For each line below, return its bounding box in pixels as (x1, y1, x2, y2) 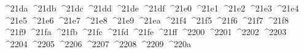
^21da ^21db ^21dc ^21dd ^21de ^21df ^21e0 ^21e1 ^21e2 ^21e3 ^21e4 (3, 2, 299, 14)
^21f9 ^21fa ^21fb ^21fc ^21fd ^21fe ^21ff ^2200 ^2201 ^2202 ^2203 (3, 25, 287, 38)
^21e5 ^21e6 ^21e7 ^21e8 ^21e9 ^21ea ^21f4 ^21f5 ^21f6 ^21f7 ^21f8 (3, 13, 289, 26)
